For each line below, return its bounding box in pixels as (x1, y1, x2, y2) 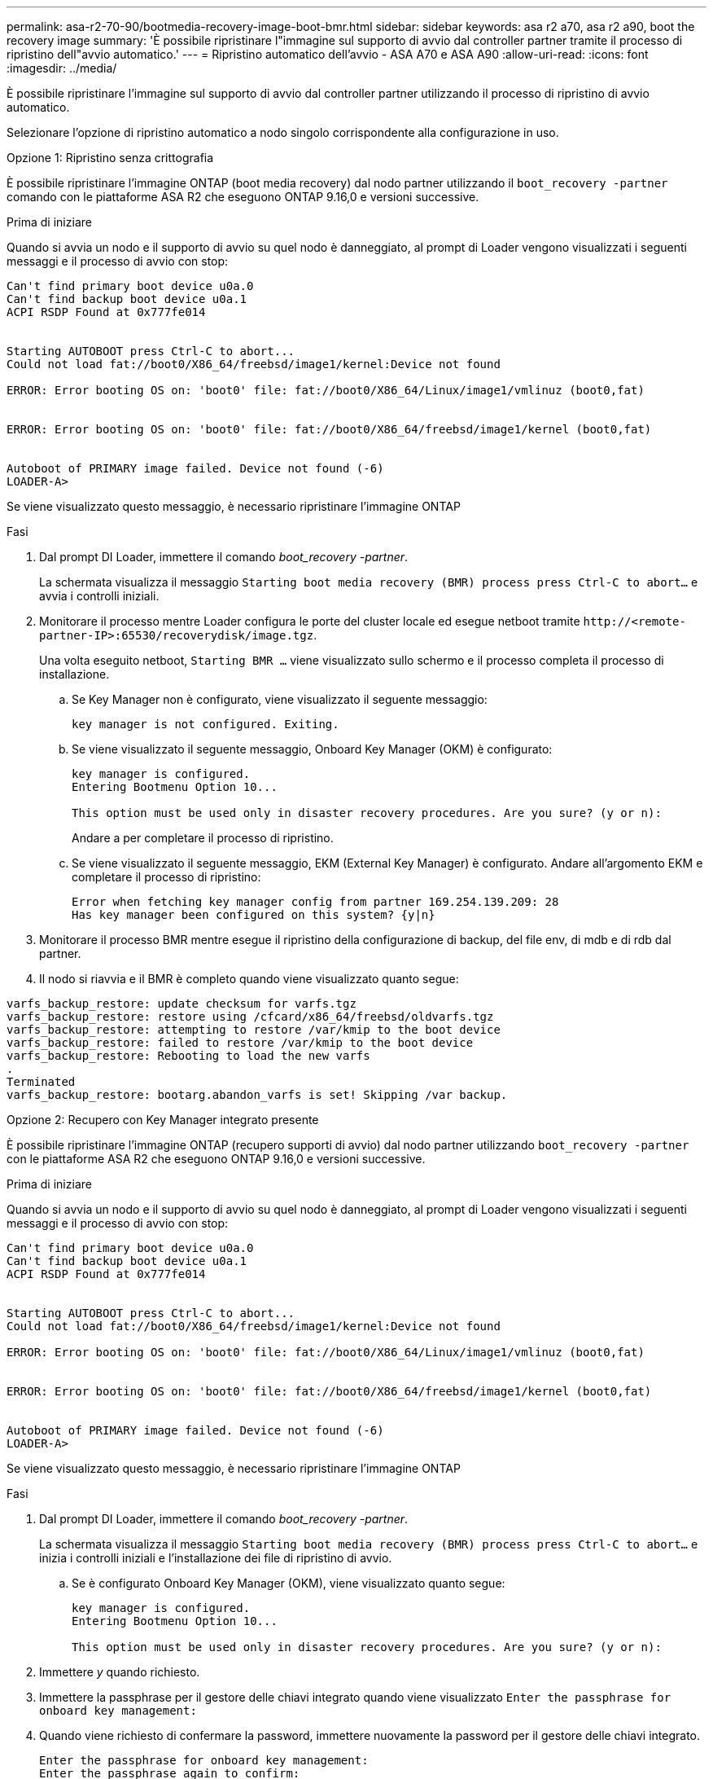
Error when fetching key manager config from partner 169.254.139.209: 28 (72, 895, 559, 908)
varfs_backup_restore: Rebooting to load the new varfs (7, 1049, 370, 1062)
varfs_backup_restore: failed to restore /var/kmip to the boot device (7, 1036, 474, 1049)
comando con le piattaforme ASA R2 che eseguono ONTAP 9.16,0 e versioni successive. (7, 190, 479, 204)
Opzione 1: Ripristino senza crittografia (7, 151, 214, 165)
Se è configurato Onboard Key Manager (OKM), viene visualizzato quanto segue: (72, 1576, 505, 1590)
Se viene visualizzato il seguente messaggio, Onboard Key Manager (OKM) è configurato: (72, 742, 553, 756)
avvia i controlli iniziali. (39, 589, 160, 603)
